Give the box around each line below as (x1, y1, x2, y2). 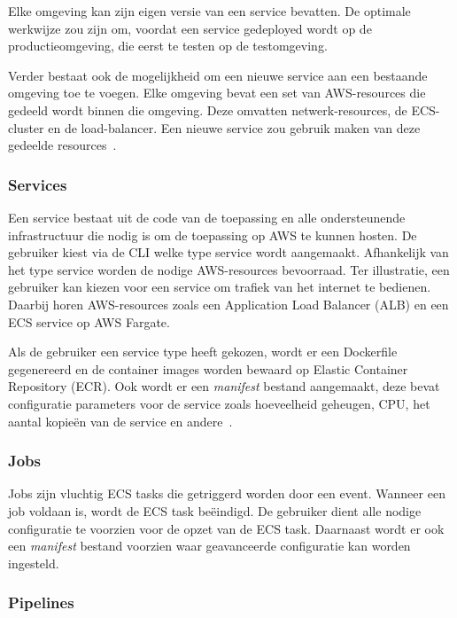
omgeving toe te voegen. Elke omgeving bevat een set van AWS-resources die (8, 83, 426, 102)
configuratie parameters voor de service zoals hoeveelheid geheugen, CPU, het (8, 394, 430, 412)
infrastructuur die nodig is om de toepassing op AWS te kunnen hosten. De (8, 225, 417, 244)
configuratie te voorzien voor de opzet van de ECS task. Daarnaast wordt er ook (8, 519, 445, 537)
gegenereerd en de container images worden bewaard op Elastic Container (8, 359, 408, 378)
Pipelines (8, 591, 74, 614)
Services (8, 173, 67, 195)
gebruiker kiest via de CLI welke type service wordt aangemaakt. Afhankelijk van (8, 243, 449, 262)
